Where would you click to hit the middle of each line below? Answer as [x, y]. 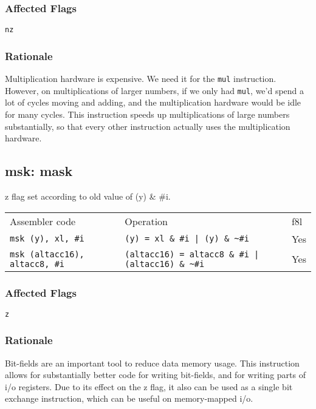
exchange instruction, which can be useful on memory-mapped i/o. [129, 398]
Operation [146, 221]
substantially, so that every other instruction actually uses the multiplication [148, 126]
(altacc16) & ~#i [165, 264]
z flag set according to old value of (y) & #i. [88, 196]
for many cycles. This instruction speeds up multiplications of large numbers [147, 114]
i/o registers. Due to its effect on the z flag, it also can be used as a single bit [149, 386]
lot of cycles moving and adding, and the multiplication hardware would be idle [153, 102]
